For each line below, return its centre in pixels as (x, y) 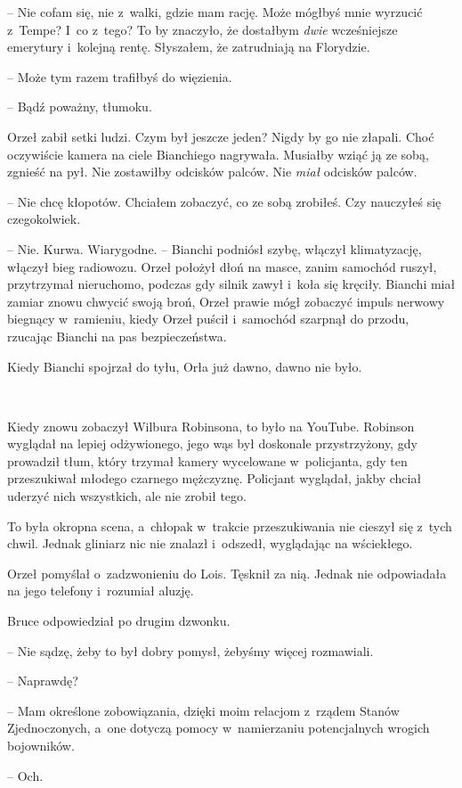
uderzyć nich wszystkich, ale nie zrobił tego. (127, 496)
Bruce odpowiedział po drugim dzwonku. (119, 621)
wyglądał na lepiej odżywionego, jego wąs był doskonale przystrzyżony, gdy (212, 443)
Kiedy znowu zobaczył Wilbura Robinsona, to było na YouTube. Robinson (211, 426)
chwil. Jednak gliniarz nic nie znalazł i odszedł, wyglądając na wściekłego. (210, 543)
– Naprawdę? (43, 681)
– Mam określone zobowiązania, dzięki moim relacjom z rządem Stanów (203, 710)
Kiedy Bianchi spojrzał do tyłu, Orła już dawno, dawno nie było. (185, 366)
